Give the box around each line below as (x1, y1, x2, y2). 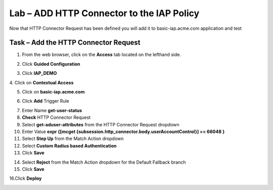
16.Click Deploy (9, 175, 42, 181)
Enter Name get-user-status (22, 107, 82, 113)
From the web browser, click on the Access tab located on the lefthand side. (22, 52, 181, 58)
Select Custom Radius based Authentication (22, 142, 117, 149)
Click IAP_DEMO (22, 70, 57, 76)
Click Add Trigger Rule (22, 98, 69, 104)
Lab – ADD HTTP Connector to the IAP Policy (9, 8, 200, 19)
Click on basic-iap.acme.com (22, 89, 85, 95)
